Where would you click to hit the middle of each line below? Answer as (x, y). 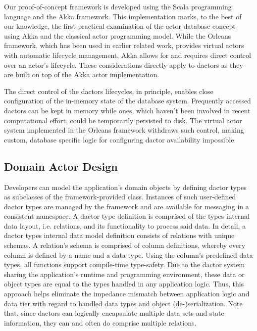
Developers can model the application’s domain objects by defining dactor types (125, 187)
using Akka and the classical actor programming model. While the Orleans (118, 35)
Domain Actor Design (61, 166)
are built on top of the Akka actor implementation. (82, 74)
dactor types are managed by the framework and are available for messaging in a (127, 206)
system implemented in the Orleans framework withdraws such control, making (124, 130)
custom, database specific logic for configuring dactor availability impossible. (120, 139)
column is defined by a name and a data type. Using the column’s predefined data (128, 255)
